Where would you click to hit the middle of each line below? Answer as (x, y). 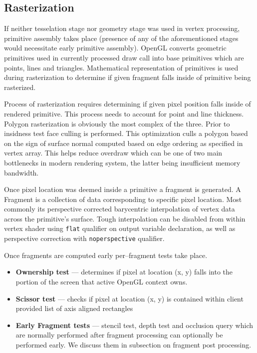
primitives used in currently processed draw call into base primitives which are (124, 57)
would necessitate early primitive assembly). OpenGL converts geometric (115, 48)
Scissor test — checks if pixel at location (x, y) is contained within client (129, 298)
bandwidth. (21, 172)
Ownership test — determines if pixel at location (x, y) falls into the (124, 272)
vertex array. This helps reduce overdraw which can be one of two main (113, 153)
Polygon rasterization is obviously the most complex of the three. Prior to (117, 123)
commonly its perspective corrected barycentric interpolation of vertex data (120, 209)
